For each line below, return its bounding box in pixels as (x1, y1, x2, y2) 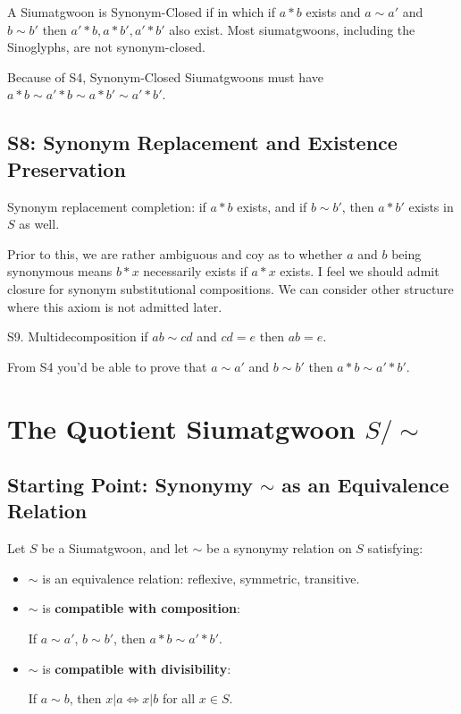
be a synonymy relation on (206, 539, 352, 558)
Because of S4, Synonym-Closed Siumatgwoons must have (7, 67, 323, 86)
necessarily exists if (143, 262, 247, 281)
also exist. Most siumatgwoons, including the (169, 20, 415, 38)
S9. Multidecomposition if (7, 327, 148, 346)
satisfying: (367, 539, 423, 558)
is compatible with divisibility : (42, 659, 231, 677)
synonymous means (7, 262, 113, 281)
